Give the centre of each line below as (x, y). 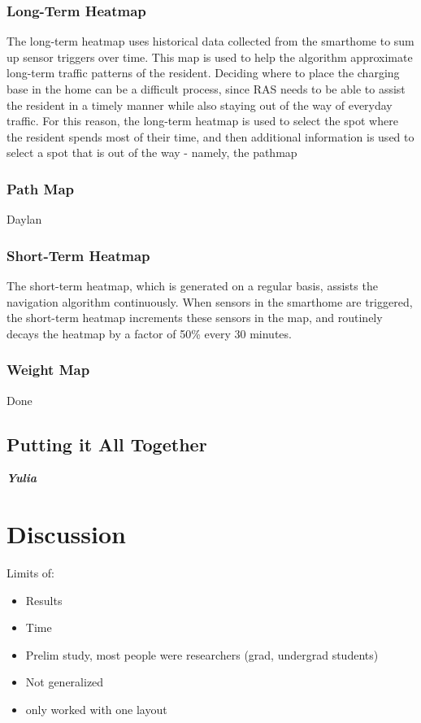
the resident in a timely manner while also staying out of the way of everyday (200, 105)
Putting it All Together (107, 444)
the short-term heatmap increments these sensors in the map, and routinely (195, 318)
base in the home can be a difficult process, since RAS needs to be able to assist (206, 89)
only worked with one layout (96, 710)
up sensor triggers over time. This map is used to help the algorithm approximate (210, 57)
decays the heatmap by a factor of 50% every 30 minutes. (149, 333)
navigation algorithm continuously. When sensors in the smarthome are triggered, (210, 301)
